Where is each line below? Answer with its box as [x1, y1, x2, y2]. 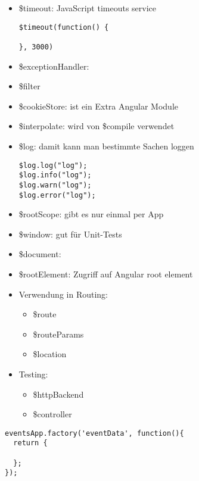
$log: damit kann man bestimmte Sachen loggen [18, 139, 194, 152]
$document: [18, 248, 61, 260]
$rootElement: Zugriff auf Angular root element [18, 267, 193, 280]
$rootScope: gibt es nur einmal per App [18, 208, 164, 220]
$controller [33, 408, 72, 420]
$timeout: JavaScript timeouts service [18, 2, 157, 14]
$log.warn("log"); [18, 180, 92, 189]
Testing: [18, 367, 48, 380]
